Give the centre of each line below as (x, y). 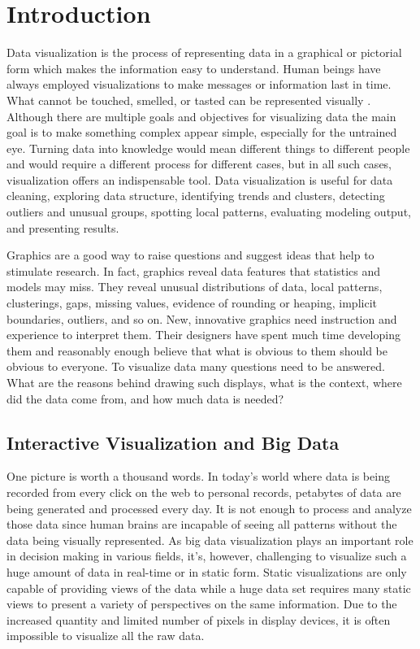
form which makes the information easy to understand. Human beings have (194, 68)
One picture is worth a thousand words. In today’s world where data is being (198, 476)
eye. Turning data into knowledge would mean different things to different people (208, 148)
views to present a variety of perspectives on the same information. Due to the (202, 604)
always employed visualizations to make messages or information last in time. (199, 84)
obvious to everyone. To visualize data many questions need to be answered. (196, 366)
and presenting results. (63, 227)
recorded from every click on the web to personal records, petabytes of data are (204, 492)
